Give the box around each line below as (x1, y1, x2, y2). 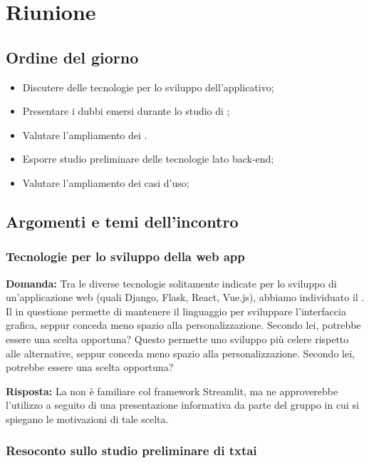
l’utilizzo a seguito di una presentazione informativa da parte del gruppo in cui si (6, 397, 359, 412)
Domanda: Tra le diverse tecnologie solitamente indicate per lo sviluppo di (6, 275, 337, 290)
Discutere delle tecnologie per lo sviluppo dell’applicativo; (22, 79, 274, 94)
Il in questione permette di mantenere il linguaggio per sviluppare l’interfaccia (6, 303, 346, 318)
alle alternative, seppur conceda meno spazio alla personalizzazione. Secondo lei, (6, 345, 355, 360)
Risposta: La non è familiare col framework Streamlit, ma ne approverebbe (6, 383, 338, 398)
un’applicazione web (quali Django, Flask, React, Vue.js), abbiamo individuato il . (6, 290, 365, 305)
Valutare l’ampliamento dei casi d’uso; (22, 175, 189, 190)
